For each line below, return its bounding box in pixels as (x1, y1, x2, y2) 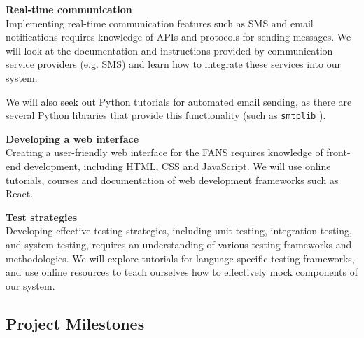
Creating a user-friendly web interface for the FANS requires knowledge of (6, 145, 323, 160)
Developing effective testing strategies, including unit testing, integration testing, (6, 223, 352, 238)
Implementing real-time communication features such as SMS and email (6, 15, 314, 30)
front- (326, 145, 351, 160)
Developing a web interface (6, 131, 139, 146)
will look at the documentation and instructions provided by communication (6, 43, 333, 57)
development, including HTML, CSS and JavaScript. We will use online (24, 159, 331, 173)
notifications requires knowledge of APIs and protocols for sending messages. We (6, 29, 351, 44)
